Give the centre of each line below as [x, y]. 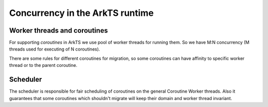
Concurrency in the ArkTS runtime [81, 13]
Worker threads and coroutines [59, 30]
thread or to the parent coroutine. [43, 65]
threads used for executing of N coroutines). [55, 49]
